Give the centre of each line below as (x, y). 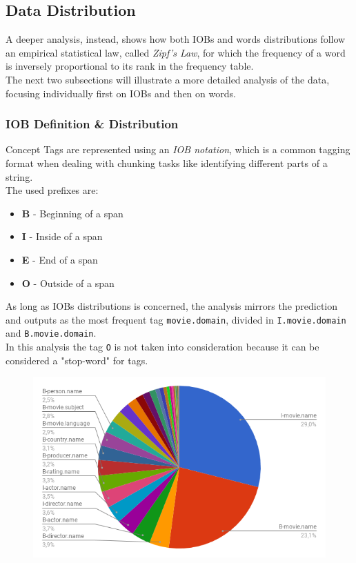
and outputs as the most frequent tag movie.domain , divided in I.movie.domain (176, 319)
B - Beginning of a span (72, 213)
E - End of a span (60, 259)
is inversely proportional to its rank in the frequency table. (130, 66)
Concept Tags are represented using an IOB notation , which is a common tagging (178, 149)
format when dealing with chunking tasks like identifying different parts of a (167, 162)
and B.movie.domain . (51, 333)
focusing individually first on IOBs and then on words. (121, 93)
